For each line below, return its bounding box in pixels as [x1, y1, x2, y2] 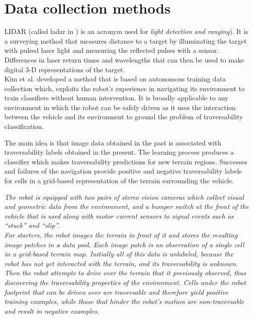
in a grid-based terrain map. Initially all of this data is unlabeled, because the [4, 249, 234, 259]
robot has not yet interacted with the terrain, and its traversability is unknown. [4, 258, 238, 268]
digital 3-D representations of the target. [4, 64, 125, 74]
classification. [4, 121, 44, 131]
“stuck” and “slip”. [4, 220, 60, 230]
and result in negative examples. [4, 305, 100, 316]
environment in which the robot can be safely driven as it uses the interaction [4, 102, 236, 112]
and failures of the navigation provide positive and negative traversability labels [4, 166, 242, 176]
